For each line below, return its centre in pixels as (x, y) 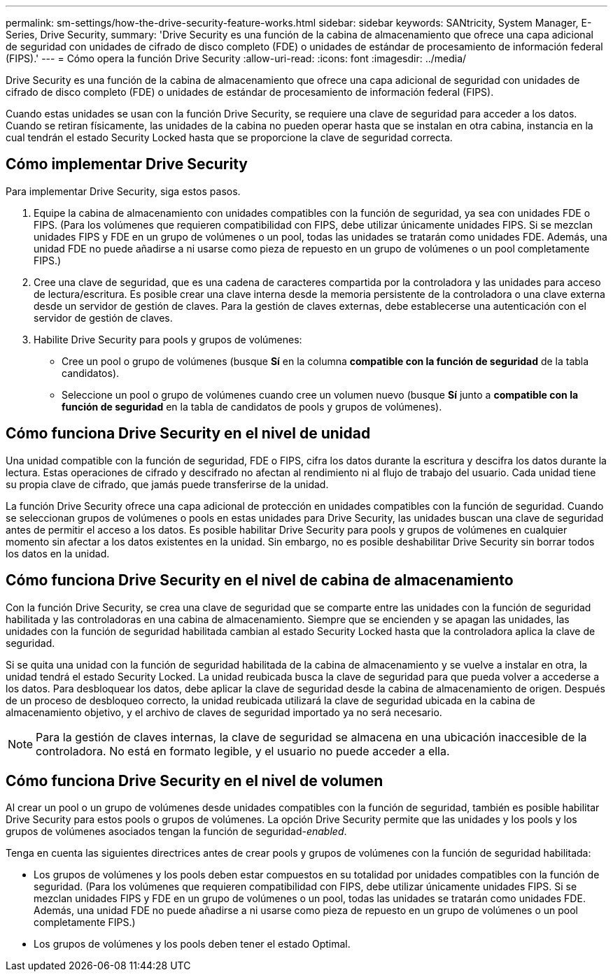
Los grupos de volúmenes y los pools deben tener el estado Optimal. (192, 944)
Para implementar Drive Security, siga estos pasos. (123, 191)
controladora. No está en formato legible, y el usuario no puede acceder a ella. (243, 751)
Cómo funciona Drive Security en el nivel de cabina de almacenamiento (260, 580)
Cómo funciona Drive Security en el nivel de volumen (195, 780)
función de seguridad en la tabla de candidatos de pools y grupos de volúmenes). (252, 406)
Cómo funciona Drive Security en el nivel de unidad (188, 434)
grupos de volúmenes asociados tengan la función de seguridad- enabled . (176, 832)
